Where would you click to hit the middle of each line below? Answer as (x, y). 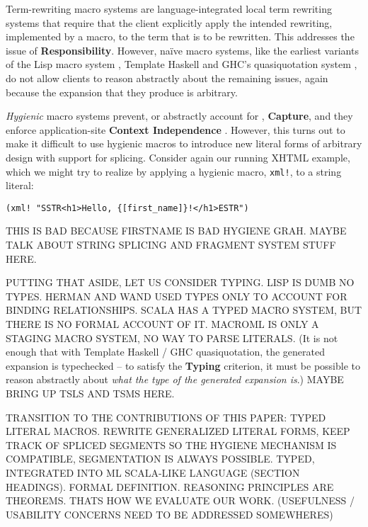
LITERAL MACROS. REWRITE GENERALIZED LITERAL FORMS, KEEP (178, 431)
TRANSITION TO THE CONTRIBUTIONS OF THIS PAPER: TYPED (166, 417)
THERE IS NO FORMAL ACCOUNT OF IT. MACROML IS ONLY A (162, 324)
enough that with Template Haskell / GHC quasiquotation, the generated (166, 352)
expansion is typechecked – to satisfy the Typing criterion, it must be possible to (183, 365)
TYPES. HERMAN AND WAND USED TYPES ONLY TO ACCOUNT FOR (177, 296)
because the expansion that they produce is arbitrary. (122, 92)
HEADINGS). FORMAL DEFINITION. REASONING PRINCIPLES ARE (170, 486)
